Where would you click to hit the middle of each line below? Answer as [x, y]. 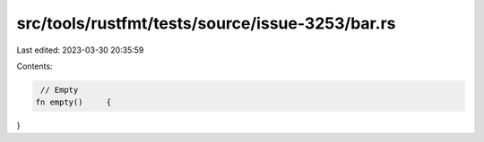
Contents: [35, 66]
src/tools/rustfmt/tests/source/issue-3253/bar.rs [206, 23]
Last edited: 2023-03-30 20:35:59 [80, 50]
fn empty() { [73, 102]
